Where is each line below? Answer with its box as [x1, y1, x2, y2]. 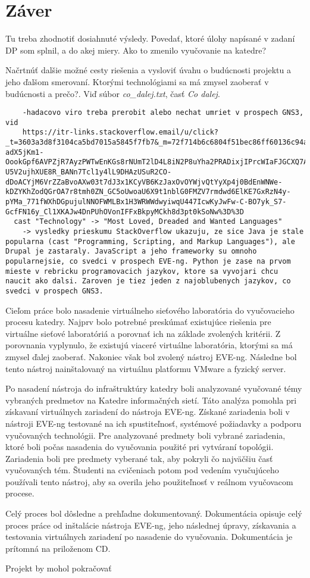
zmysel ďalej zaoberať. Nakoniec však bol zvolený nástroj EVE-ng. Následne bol [5, 350, 297, 363]
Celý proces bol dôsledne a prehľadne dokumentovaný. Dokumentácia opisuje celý [5, 507, 302, 520]
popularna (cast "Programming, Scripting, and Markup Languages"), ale [5, 237, 295, 246]
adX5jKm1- [5, 148, 44, 157]
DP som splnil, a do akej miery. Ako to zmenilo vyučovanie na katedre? [5, 43, 267, 56]
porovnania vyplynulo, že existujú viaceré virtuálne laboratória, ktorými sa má [5, 339, 293, 351]
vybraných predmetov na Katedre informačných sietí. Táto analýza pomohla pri [5, 393, 297, 406]
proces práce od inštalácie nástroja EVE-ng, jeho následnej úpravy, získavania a [5, 518, 296, 531]
